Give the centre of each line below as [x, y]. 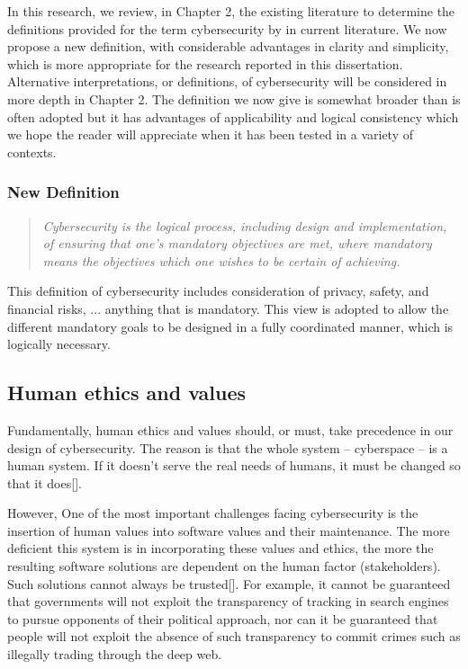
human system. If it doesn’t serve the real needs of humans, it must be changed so [234, 465]
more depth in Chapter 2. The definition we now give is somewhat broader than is [234, 98]
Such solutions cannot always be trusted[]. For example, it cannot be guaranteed [229, 583]
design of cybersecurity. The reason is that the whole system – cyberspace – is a [228, 447]
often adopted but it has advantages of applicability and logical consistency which [233, 116]
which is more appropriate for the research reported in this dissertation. [205, 63]
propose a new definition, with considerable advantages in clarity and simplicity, [228, 46]
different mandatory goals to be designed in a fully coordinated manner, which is [230, 326]
